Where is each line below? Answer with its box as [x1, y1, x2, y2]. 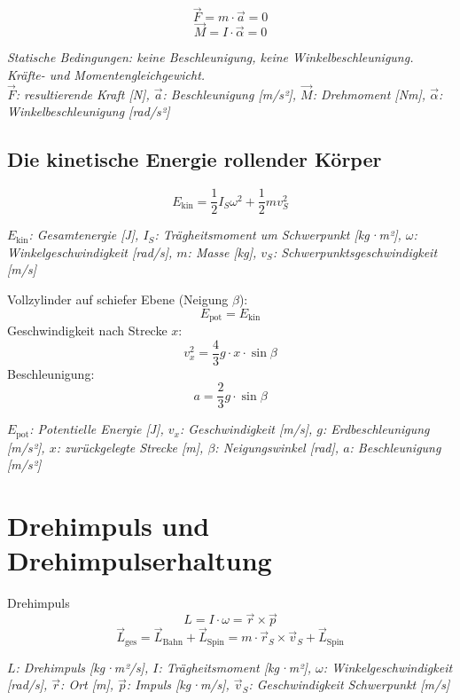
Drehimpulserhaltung [7, 542, 272, 578]
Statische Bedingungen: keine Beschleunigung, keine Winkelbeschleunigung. [7, 48, 414, 67]
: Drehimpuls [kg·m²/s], [15, 657, 149, 676]
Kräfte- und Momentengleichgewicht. [7, 66, 206, 84]
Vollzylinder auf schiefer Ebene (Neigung [7, 290, 229, 309]
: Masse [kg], [187, 242, 257, 261]
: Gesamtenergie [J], [28, 225, 139, 244]
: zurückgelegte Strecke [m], [56, 437, 204, 456]
